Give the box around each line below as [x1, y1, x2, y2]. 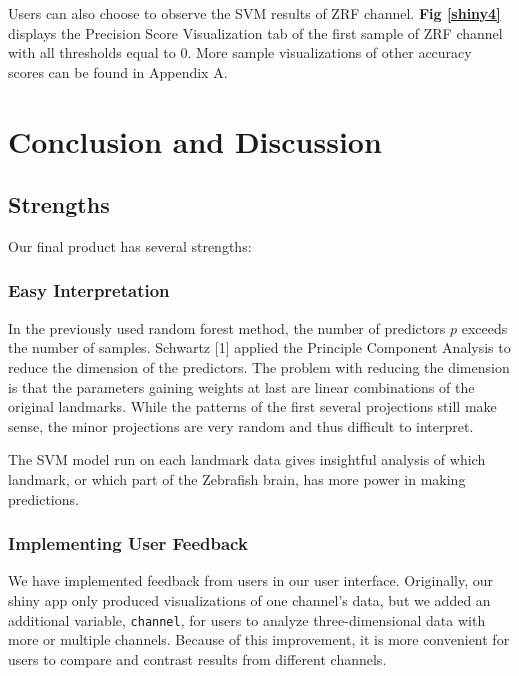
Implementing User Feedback [8, 531, 248, 556]
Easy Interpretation [8, 278, 170, 303]
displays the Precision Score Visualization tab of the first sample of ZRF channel [8, 22, 503, 43]
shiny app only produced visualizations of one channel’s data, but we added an [8, 589, 491, 610]
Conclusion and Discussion [8, 120, 382, 161]
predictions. [8, 488, 79, 509]
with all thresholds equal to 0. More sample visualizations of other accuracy [8, 42, 472, 63]
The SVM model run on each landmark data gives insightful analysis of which [8, 449, 486, 470]
